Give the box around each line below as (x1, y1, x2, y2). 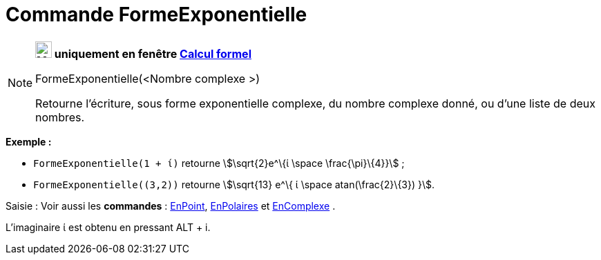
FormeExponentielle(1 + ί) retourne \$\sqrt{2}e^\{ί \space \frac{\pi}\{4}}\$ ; (33, 157, 405, 169)
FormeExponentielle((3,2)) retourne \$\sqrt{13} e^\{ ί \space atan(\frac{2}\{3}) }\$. (33, 178, 435, 190)
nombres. (35, 110, 85, 124)
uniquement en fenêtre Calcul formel (54, 46, 251, 61)
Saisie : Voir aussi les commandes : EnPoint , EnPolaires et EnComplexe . (6, 199, 336, 212)
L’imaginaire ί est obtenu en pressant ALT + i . (6, 221, 211, 233)
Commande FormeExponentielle (6, 3, 307, 26)
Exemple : (6, 135, 52, 148)
